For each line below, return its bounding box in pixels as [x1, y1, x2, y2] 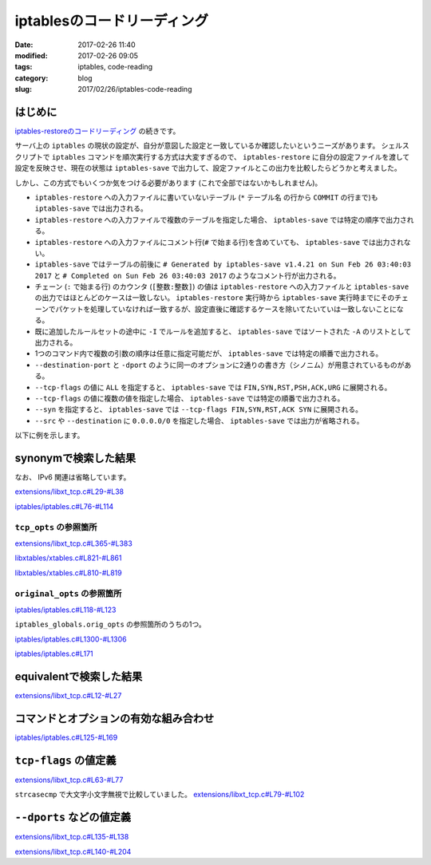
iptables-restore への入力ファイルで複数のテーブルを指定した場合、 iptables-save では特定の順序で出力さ [34, 215, 407, 224]
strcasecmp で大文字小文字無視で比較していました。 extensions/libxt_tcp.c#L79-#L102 [14, 790, 305, 800]
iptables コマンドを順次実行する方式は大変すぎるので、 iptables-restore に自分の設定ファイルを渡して [51, 152, 410, 161]
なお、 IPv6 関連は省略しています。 [14, 472, 131, 482]
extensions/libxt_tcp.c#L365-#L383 [14, 539, 133, 548]
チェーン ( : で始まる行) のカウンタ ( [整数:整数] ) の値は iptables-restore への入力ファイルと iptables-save [34, 282, 409, 291]
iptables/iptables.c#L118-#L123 [14, 605, 117, 614]
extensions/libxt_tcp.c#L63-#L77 [14, 775, 124, 784]
